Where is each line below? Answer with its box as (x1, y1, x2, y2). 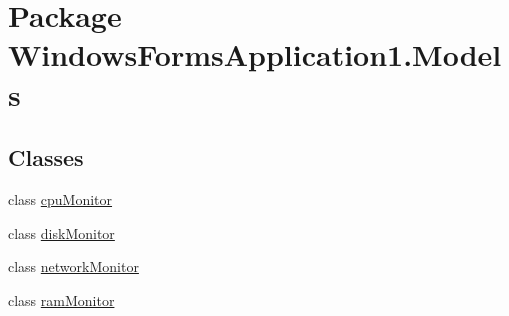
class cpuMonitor (8, 188, 113, 209)
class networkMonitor (8, 256, 139, 277)
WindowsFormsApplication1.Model (8, 34, 502, 75)
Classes (8, 142, 84, 173)
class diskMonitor (8, 222, 115, 243)
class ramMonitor (8, 289, 115, 310)
